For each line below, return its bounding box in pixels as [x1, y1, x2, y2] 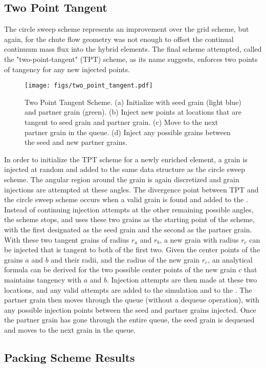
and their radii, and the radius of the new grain [51, 254, 200, 265]
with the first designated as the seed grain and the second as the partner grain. [4, 224, 252, 234]
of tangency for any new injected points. [4, 63, 130, 74]
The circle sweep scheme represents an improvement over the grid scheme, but [4, 24, 249, 34]
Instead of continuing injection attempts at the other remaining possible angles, [4, 204, 254, 214]
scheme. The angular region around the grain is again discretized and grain [4, 174, 239, 184]
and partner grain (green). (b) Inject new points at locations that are [25, 106, 241, 117]
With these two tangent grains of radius [4, 234, 129, 245]
